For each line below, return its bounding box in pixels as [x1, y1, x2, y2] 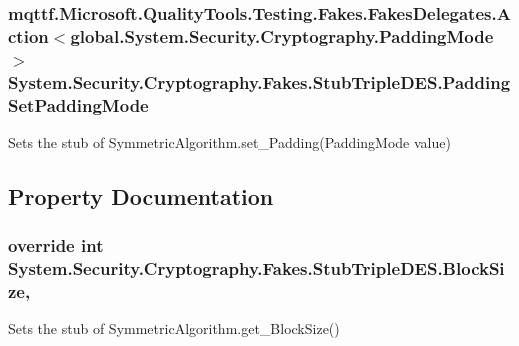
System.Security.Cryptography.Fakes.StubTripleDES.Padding [8, 69, 511, 94]
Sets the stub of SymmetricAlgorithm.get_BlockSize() [8, 318, 340, 339]
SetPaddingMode [8, 92, 149, 117]
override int [8, 233, 104, 258]
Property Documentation [8, 180, 274, 211]
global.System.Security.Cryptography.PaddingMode [70, 23, 494, 48]
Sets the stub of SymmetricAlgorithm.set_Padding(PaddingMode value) [8, 131, 451, 152]
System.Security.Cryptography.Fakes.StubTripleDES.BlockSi [8, 256, 505, 281]
